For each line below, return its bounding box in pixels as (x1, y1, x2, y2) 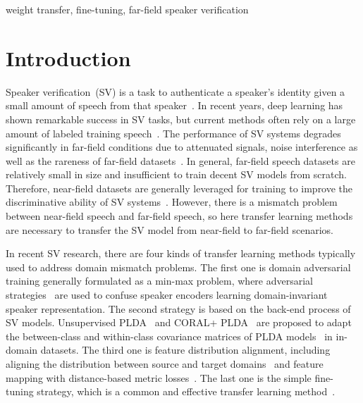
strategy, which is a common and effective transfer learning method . (37, 384, 336, 399)
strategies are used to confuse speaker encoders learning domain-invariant (6, 287, 328, 302)
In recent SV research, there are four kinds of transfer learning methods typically (6, 246, 356, 261)
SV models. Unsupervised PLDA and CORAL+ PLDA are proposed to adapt (6, 315, 352, 330)
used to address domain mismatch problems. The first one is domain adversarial (6, 259, 351, 274)
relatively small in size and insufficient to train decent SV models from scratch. (6, 167, 347, 182)
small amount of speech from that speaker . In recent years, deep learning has (6, 98, 343, 113)
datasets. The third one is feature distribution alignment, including (40, 342, 331, 357)
